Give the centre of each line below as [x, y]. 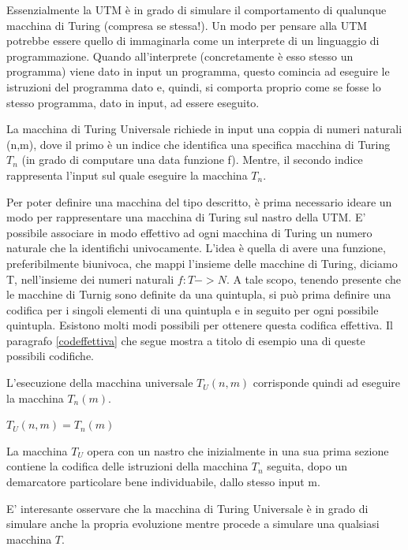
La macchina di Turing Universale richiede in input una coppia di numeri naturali [204, 129]
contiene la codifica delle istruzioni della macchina [127, 466]
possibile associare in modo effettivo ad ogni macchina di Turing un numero [189, 232]
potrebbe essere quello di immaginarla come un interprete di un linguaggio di [193, 41]
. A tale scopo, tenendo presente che [313, 279]
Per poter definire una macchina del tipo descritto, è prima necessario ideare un [199, 201]
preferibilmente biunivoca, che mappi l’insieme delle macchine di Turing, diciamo [202, 263]
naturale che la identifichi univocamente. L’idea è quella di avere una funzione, [196, 248]
